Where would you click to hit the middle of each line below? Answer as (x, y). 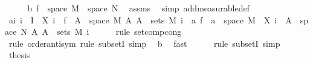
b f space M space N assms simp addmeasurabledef (138, 8)
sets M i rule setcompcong (119, 31)
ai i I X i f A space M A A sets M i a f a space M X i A (150, 19)
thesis (19, 55)
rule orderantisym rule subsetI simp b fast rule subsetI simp (144, 43)
